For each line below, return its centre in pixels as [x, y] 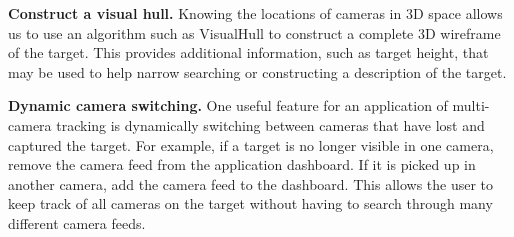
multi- [471, 105]
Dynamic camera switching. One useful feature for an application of [228, 105]
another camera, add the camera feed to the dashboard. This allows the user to [251, 183]
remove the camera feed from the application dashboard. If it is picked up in [242, 164]
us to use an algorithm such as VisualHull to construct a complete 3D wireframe [254, 32]
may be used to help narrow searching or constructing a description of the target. [257, 71]
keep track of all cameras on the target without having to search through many [250, 203]
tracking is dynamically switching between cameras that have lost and [270, 124]
